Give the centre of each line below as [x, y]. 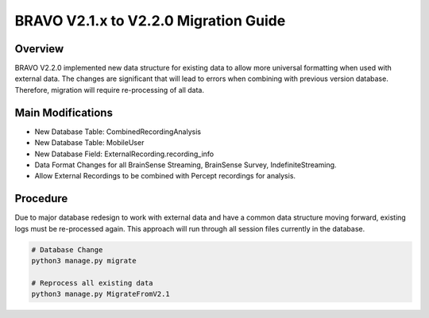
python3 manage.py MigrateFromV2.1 [100, 294]
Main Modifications [64, 112]
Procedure [41, 199]
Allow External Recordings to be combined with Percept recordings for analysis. [165, 176]
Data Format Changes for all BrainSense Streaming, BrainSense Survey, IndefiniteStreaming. [186, 165]
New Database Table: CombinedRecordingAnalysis [118, 132]
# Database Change [67, 249]
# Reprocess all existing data [93, 283]
